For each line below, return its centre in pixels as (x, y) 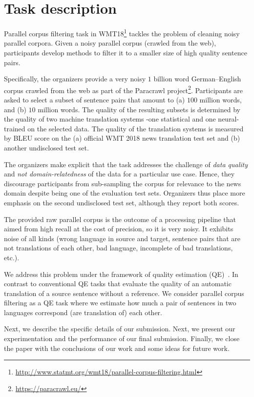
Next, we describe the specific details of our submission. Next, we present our (120, 329)
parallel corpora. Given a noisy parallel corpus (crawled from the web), (110, 43)
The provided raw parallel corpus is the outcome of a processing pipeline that (120, 219)
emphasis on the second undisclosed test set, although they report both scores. (122, 202)
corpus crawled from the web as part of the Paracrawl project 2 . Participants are (124, 89)
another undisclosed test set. (46, 147)
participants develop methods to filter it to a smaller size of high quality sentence (126, 52)
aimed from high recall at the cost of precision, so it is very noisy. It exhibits (119, 229)
